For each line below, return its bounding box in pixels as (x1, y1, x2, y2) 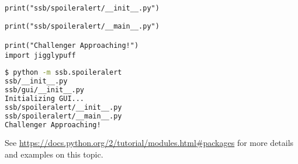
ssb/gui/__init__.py (5, 86, 85, 95)
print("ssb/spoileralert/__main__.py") (5, 22, 160, 30)
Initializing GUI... (5, 94, 85, 103)
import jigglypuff (5, 51, 76, 60)
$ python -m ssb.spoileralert (5, 68, 122, 77)
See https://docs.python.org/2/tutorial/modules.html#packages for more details (5, 137, 294, 149)
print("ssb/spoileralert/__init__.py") (5, 4, 160, 12)
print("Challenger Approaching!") (5, 41, 139, 50)
